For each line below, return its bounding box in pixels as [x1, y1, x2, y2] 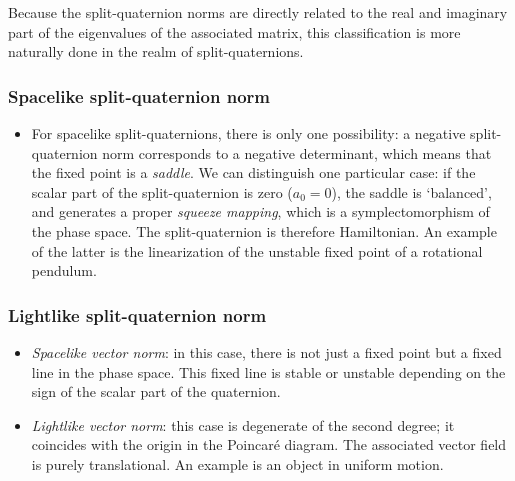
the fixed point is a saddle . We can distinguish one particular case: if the [31, 162, 476, 183]
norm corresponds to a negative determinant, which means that [102, 142, 492, 163]
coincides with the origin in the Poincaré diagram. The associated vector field [31, 434, 507, 455]
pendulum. [31, 260, 97, 281]
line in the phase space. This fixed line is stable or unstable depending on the [31, 361, 506, 382]
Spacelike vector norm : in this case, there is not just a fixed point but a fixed [31, 341, 502, 362]
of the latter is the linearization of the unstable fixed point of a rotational [31, 240, 483, 261]
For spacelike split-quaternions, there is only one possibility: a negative [31, 123, 466, 143]
